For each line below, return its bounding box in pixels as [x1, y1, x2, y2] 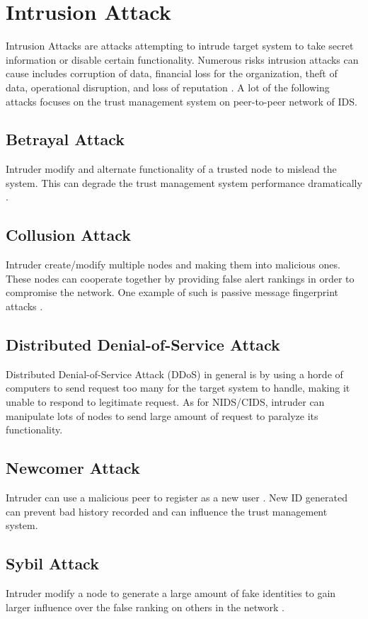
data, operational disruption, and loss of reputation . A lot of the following [6, 79, 330, 94]
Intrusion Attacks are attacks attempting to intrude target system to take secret [6, 38, 354, 53]
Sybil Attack [6, 552, 99, 574]
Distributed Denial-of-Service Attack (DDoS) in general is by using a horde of [6, 366, 343, 381]
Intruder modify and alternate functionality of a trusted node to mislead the [6, 161, 337, 176]
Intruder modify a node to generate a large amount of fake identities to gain [6, 586, 336, 601]
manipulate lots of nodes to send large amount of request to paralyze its [6, 408, 318, 423]
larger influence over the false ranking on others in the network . [6, 599, 284, 614]
